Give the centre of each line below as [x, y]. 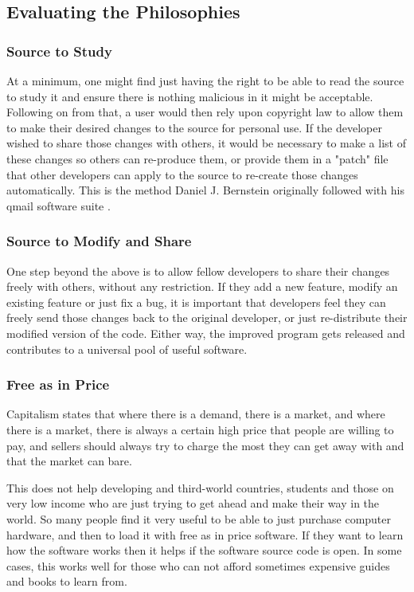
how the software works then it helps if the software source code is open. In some [204, 550]
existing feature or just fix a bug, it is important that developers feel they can [196, 302]
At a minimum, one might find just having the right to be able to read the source [205, 80]
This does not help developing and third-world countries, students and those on [200, 487]
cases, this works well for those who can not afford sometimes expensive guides [198, 565]
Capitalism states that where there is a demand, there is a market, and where [196, 414]
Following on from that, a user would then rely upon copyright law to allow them [205, 112]
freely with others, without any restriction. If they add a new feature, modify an [202, 286]
